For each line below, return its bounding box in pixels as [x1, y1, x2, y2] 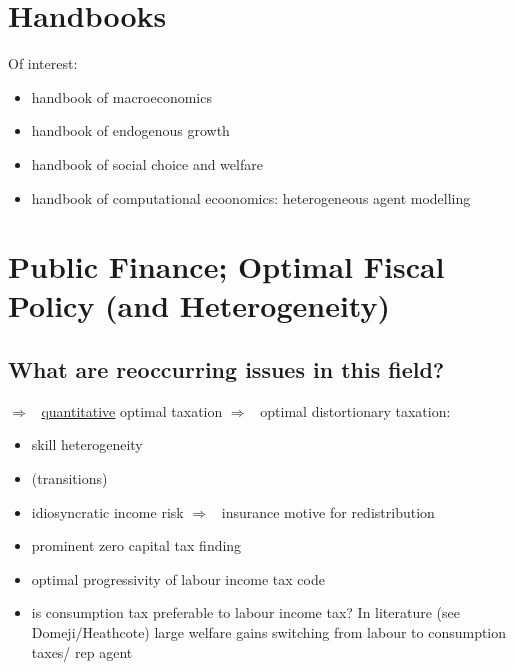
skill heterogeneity [31, 434, 143, 455]
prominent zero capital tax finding [31, 535, 242, 556]
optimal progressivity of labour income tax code [31, 568, 325, 589]
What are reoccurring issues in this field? [8, 354, 445, 385]
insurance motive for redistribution [221, 501, 435, 522]
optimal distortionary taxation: [260, 400, 451, 421]
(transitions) [31, 468, 108, 489]
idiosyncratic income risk [31, 501, 184, 522]
